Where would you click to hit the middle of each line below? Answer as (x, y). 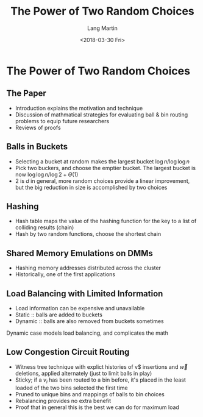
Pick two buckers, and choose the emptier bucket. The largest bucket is (105, 168)
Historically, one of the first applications (65, 274)
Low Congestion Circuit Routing (68, 352)
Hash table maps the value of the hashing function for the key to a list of (106, 221)
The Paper (27, 94)
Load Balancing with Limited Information (85, 294)
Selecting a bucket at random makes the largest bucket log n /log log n (102, 161)
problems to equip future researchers (62, 121)
